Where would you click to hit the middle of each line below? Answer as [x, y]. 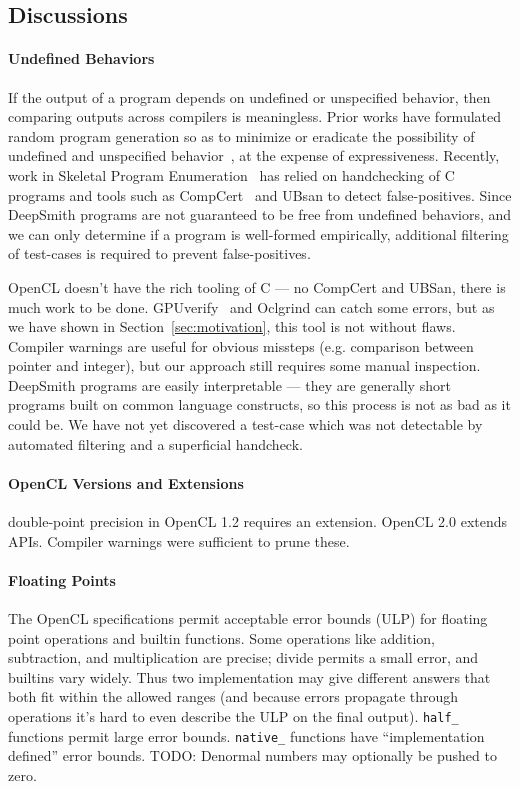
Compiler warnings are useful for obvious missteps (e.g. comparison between [241, 345]
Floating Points [62, 579]
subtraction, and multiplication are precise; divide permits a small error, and [243, 657]
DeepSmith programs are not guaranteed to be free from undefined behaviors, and [260, 214]
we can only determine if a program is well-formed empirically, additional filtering [258, 233]
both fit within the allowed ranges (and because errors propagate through [233, 696]
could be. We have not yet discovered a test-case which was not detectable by [245, 424]
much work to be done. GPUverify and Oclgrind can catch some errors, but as [251, 306]
